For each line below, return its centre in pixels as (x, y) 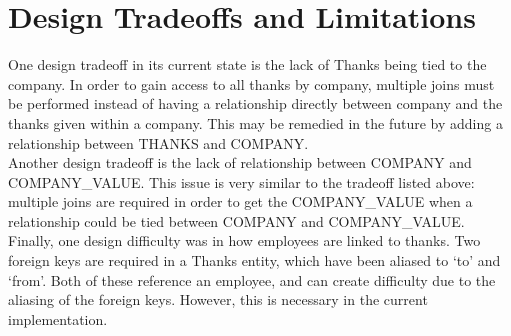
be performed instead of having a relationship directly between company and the (255, 103)
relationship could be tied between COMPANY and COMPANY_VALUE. (236, 220)
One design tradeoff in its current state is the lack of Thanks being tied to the (247, 64)
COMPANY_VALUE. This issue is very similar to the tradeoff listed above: (241, 181)
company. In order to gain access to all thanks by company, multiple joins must (251, 83)
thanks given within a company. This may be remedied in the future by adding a (255, 122)
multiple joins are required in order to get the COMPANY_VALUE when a (240, 201)
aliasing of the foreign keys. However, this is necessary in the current (218, 299)
